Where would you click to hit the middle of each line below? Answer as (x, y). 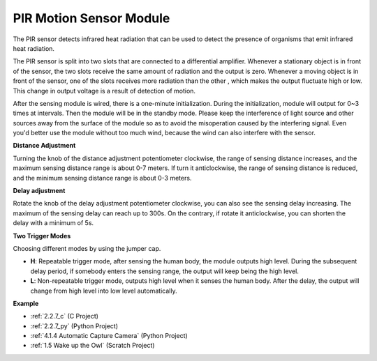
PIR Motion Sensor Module (91, 18)
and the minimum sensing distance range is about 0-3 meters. (102, 178)
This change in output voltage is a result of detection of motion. (104, 91)
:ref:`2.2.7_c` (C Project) (65, 316)
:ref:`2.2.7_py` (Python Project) (74, 326)
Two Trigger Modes (42, 236)
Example (26, 303)
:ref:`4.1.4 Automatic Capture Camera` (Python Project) (109, 336)
